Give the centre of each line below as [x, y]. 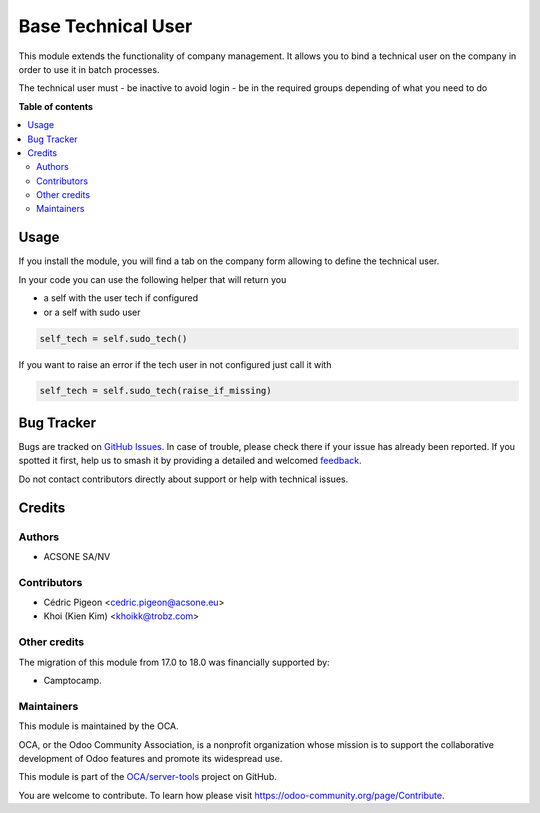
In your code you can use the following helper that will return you [152, 279]
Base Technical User [105, 26]
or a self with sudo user [92, 312]
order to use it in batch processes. [89, 69]
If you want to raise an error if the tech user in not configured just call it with [175, 364]
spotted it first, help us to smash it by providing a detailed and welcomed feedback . [190, 461]
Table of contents [56, 106]
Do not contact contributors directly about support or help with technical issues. [183, 479]
